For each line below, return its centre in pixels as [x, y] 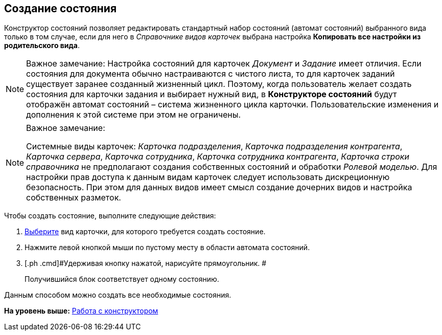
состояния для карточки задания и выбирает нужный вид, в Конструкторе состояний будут [212, 94]
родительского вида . [42, 46]
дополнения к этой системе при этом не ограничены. [134, 115]
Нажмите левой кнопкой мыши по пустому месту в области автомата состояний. [167, 248]
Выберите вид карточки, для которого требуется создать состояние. [145, 232]
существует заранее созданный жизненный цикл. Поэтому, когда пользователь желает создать [219, 84]
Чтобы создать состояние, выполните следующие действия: [110, 216]
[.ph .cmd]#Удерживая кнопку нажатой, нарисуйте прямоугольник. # [146, 263]
